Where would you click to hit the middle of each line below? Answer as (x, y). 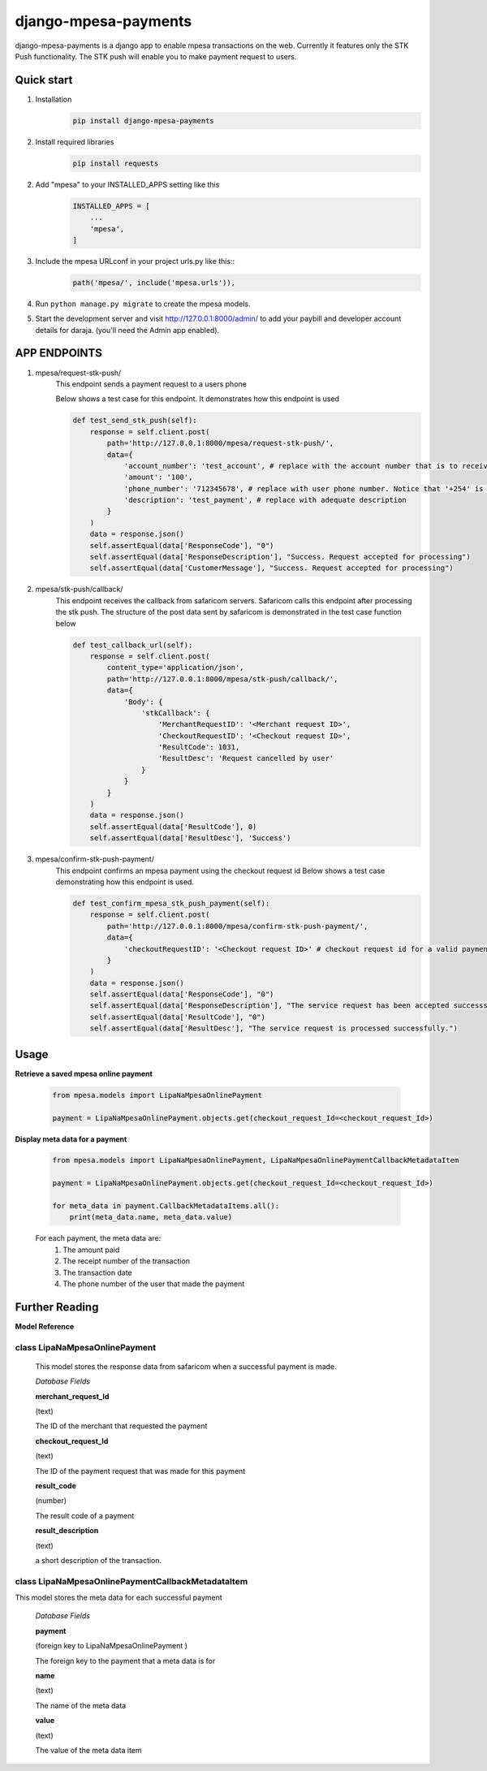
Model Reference (45, 1326)
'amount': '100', (158, 477)
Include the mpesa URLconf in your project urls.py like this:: (135, 261)
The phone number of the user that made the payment (154, 1284)
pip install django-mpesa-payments (143, 121)
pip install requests (116, 163)
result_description (67, 1531)
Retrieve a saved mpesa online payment (84, 1073)
